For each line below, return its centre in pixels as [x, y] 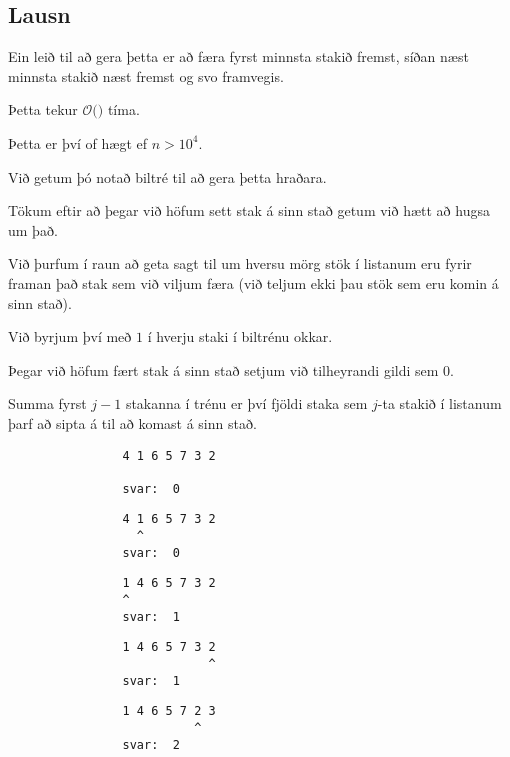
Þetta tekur [43, 109]
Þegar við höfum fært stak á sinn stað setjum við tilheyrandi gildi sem [223, 369]
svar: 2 [151, 744]
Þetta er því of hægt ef [78, 142]
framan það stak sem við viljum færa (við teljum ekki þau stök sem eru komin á [253, 282]
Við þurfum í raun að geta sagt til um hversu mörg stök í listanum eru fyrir [240, 263]
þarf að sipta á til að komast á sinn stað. [132, 422]
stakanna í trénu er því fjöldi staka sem [246, 403]
